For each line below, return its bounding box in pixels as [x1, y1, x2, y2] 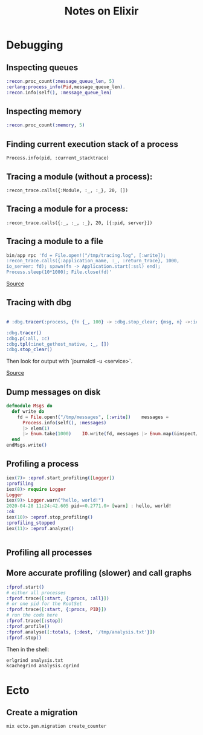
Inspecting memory [6, 106, 82, 117]
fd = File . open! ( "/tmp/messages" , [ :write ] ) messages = [17, 414, 169, 420]
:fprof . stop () [6, 635, 42, 641]
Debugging [6, 38, 63, 52]
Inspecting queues [6, 62, 79, 73]
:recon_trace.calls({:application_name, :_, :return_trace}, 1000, [6, 258, 180, 264]
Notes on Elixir [64, 4, 139, 18]
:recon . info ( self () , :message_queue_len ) [6, 89, 112, 96]
